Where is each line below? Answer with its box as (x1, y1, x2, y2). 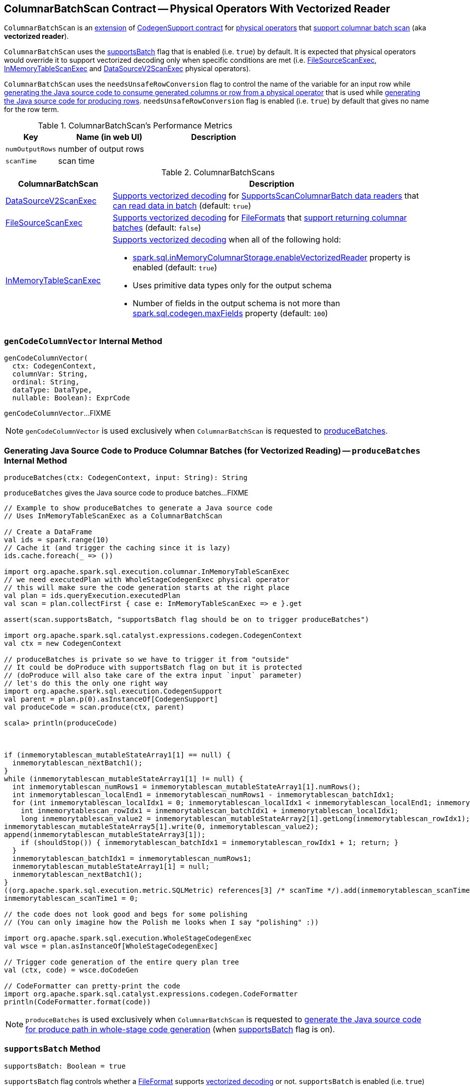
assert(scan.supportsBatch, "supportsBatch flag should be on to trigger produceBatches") (4, 615, 369, 623)
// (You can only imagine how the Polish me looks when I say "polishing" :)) (4, 918, 319, 926)
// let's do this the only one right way (4, 679, 168, 687)
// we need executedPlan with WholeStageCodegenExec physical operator (4, 575, 290, 584)
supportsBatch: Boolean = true (4, 1062, 126, 1070)
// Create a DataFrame (4, 527, 93, 536)
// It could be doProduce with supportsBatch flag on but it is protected (4, 663, 302, 671)
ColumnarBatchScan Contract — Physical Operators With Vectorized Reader (4, 2, 390, 15)
